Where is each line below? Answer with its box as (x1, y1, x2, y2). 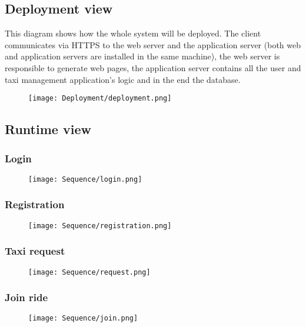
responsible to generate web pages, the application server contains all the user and (5, 61, 301, 74)
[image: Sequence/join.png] (28, 314, 138, 323)
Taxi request (5, 243, 65, 258)
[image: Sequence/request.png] (28, 268, 151, 276)
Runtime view (5, 120, 91, 138)
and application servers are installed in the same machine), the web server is (5, 50, 280, 62)
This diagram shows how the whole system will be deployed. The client (5, 27, 261, 39)
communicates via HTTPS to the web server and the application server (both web (5, 38, 301, 51)
